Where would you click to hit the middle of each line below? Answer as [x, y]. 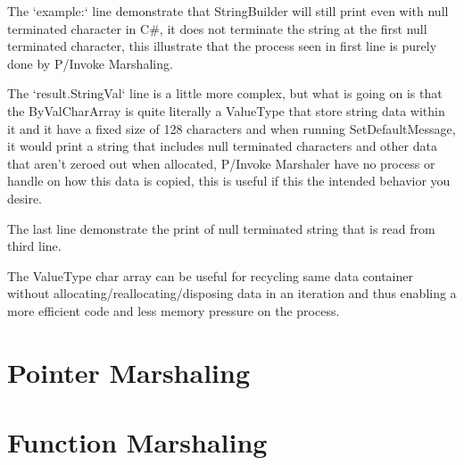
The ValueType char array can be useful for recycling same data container [210, 275]
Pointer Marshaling [129, 372]
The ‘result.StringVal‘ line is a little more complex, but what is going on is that [225, 93]
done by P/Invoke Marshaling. [90, 63]
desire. [25, 198]
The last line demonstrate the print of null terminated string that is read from [221, 228]
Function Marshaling [137, 442]
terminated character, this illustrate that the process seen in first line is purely [222, 46]
